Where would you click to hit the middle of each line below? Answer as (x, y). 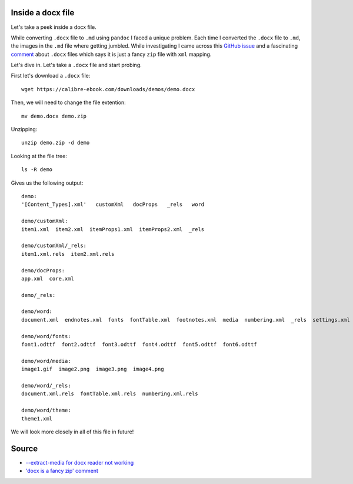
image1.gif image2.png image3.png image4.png (93, 369)
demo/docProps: (43, 270)
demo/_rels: (39, 295)
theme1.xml (37, 418)
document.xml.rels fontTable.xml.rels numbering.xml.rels (110, 394)
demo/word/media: (46, 361)
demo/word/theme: (46, 410)
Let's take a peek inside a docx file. (54, 27)
